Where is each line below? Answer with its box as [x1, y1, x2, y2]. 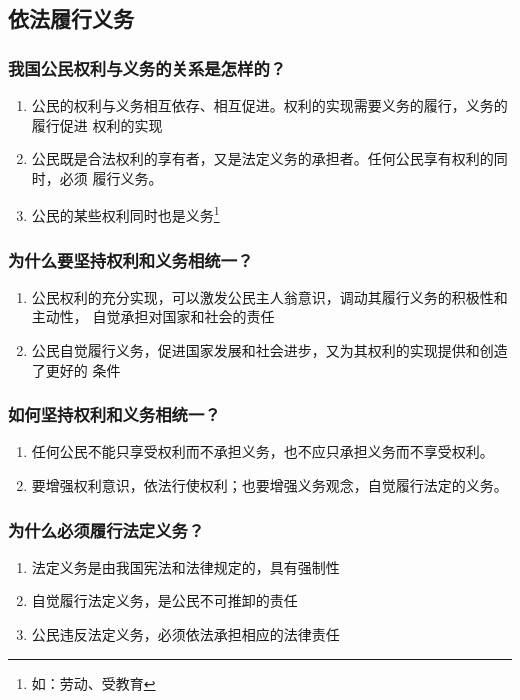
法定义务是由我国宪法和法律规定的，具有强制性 [31, 556, 340, 577]
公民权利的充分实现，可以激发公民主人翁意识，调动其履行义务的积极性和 [31, 286, 508, 307]
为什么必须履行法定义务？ [8, 517, 205, 542]
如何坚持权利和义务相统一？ [8, 402, 221, 427]
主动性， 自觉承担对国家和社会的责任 [31, 306, 275, 327]
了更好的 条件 [31, 359, 121, 380]
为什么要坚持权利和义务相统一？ [8, 247, 254, 272]
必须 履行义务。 [59, 167, 163, 188]
